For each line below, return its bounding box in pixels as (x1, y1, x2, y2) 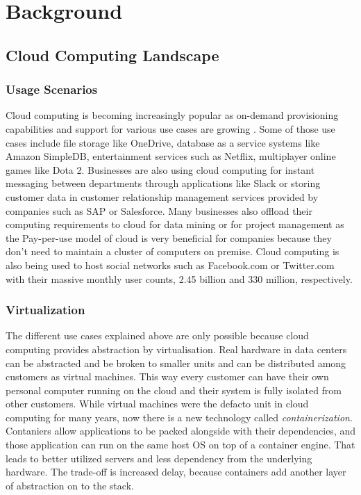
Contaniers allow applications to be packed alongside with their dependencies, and (6, 423, 356, 438)
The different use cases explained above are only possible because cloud (6, 328, 309, 343)
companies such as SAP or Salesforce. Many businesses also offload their (6, 203, 312, 218)
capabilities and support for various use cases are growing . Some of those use (6, 121, 335, 136)
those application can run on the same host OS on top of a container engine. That (6, 437, 355, 452)
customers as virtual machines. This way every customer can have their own (6, 369, 329, 384)
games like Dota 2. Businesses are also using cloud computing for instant (6, 162, 315, 177)
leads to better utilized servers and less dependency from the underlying (6, 451, 312, 465)
